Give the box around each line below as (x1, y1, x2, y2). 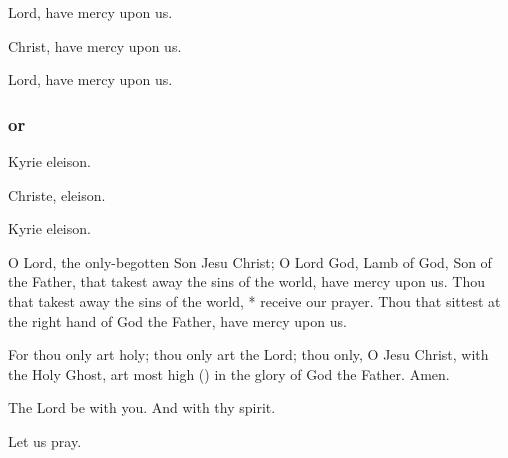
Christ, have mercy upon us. (8, 35, 182, 56)
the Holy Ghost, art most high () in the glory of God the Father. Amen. (8, 363, 450, 384)
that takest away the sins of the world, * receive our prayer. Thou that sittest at (8, 290, 501, 311)
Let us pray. (8, 430, 82, 451)
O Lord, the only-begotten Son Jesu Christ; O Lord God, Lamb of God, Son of (8, 251, 492, 272)
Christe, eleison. (8, 184, 106, 205)
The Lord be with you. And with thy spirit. (8, 397, 276, 418)
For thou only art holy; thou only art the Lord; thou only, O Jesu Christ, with (8, 344, 489, 365)
